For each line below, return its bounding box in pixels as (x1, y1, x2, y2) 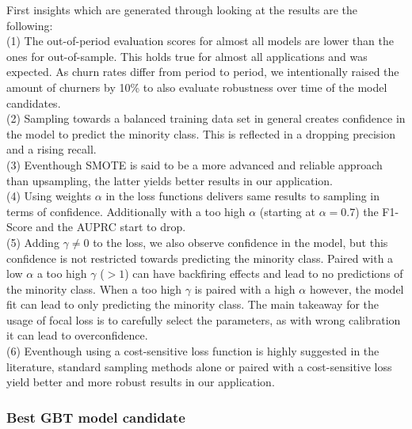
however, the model (309, 280, 404, 297)
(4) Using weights (6, 188, 92, 204)
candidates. (6, 94, 61, 111)
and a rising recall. (6, 141, 97, 158)
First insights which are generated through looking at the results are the (6, 2, 357, 17)
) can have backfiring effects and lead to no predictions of (124, 265, 403, 282)
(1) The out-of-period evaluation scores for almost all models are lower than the (6, 32, 394, 49)
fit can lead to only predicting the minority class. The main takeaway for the (6, 296, 380, 313)
